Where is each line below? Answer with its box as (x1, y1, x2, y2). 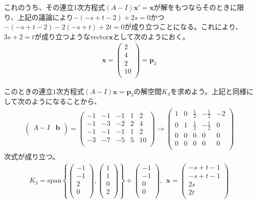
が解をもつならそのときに (154, 2, 237, 12)
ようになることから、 (31, 96, 101, 106)
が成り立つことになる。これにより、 (124, 21, 243, 32)
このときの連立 (4, 86, 53, 96)
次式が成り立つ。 (4, 151, 60, 161)
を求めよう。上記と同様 (170, 86, 247, 96)
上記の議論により (17, 11, 74, 22)
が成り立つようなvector (34, 31, 109, 41)
